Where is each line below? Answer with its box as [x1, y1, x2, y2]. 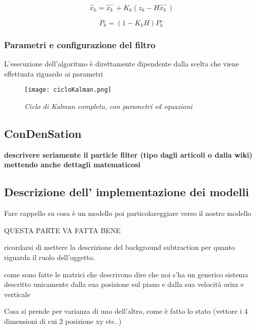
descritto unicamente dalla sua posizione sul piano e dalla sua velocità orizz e [4, 279, 244, 289]
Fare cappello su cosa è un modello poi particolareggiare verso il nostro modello [4, 208, 251, 218]
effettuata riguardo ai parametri [4, 68, 103, 79]
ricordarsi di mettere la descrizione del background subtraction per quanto [4, 242, 235, 252]
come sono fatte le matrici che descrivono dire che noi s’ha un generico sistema [4, 269, 248, 279]
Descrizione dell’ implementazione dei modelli [4, 184, 249, 200]
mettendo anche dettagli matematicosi [4, 159, 141, 170]
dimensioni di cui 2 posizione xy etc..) [4, 316, 122, 326]
